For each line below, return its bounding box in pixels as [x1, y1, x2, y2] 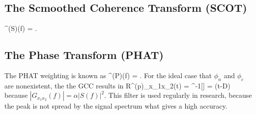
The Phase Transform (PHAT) [4, 47, 164, 62]
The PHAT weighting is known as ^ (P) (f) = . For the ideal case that [4, 70, 212, 80]
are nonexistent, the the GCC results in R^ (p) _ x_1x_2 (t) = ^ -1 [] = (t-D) [4, 80, 230, 90]
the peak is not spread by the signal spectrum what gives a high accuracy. [4, 101, 228, 111]
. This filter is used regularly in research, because [104, 90, 252, 100]
